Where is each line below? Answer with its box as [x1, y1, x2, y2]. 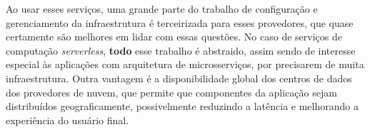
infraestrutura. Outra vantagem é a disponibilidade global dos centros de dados [6, 70, 352, 85]
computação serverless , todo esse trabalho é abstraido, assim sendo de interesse [6, 43, 356, 57]
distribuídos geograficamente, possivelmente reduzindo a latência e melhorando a [6, 99, 359, 114]
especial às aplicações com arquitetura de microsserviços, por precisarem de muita [6, 57, 364, 72]
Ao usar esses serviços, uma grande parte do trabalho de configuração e [6, 1, 318, 16]
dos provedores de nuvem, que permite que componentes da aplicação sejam [6, 84, 337, 99]
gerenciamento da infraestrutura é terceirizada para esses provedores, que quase [6, 15, 354, 30]
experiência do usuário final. [6, 112, 129, 127]
